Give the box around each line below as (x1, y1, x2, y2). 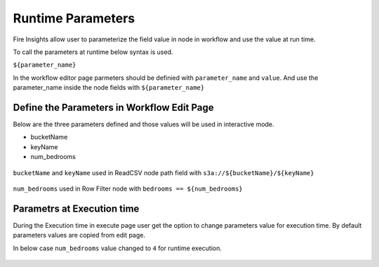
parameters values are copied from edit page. (13, 231, 145, 240)
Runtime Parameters (13, 11, 135, 26)
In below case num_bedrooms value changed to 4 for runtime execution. (13, 244, 222, 252)
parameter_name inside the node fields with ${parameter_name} (13, 83, 205, 92)
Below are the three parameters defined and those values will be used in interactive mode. (13, 120, 274, 129)
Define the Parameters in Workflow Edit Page (13, 102, 214, 114)
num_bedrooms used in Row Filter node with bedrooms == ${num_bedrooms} (13, 184, 243, 193)
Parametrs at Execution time (13, 203, 140, 214)
